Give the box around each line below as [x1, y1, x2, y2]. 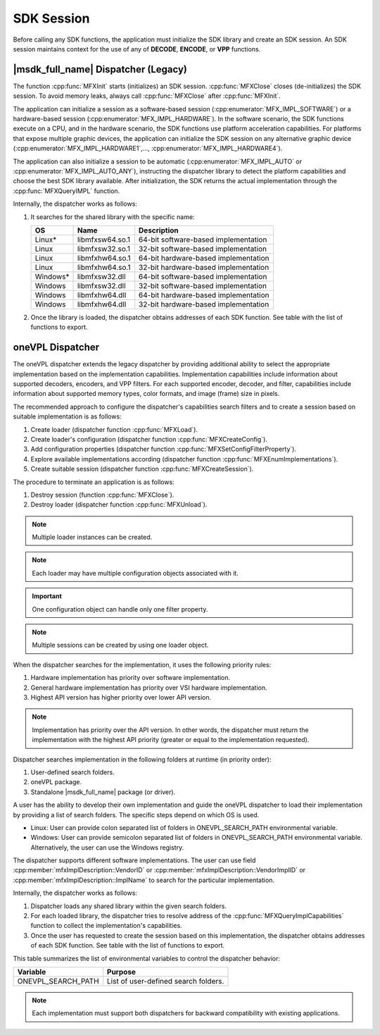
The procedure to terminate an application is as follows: [13, 478, 175, 486]
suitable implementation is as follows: [13, 412, 122, 421]
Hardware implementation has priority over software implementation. [30, 674, 231, 682]
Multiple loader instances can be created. [32, 533, 153, 542]
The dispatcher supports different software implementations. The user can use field [13, 856, 256, 864]
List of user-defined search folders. [106, 976, 224, 986]
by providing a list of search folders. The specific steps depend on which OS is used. [13, 810, 260, 819]
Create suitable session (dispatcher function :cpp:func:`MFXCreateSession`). [30, 465, 254, 473]
